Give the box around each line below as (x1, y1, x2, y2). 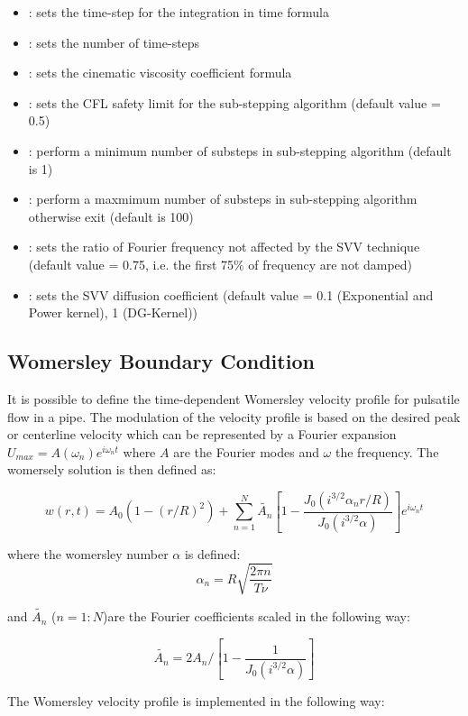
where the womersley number (7, 544, 169, 563)
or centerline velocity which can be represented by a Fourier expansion (7, 425, 397, 444)
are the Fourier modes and (173, 442, 319, 461)
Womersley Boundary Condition (7, 347, 315, 375)
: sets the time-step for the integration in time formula (28, 3, 330, 21)
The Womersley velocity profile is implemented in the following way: (7, 691, 385, 710)
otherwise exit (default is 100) (28, 207, 194, 225)
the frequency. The (335, 442, 439, 461)
